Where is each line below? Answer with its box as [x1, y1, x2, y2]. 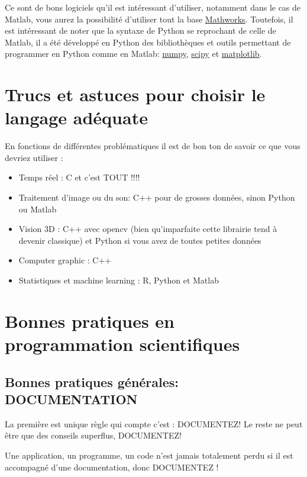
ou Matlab [18, 202, 57, 215]
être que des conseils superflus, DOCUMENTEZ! [5, 429, 182, 441]
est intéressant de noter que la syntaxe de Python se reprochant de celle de [5, 24, 276, 37]
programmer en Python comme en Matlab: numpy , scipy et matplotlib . [5, 47, 262, 60]
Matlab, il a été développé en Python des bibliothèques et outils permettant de [5, 36, 291, 48]
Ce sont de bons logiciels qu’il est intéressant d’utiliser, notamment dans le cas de [5, 1, 301, 13]
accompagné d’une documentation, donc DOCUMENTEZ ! [5, 460, 219, 473]
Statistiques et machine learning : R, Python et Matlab [18, 274, 219, 286]
